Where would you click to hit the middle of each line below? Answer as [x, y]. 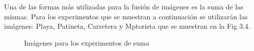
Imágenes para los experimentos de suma [87, 42]
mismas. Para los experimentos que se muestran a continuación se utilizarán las [126, 16]
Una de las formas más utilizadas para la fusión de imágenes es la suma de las [124, 6]
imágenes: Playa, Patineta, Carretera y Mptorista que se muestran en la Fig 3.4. [127, 26]
